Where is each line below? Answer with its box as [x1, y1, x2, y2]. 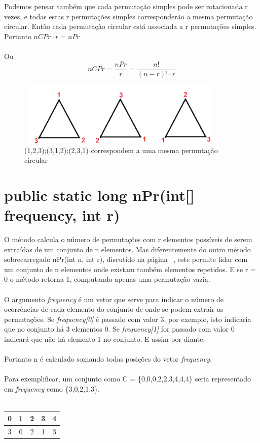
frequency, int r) [4, 204, 120, 225]
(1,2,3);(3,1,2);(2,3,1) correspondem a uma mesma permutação [24, 144, 218, 155]
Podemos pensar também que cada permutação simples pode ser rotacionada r [4, 1, 248, 11]
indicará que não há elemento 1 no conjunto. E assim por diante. [4, 334, 205, 344]
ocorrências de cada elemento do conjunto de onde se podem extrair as [4, 304, 224, 314]
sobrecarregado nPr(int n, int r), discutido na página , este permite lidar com [4, 254, 248, 264]
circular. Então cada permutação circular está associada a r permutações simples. [4, 21, 256, 32]
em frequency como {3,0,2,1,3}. [4, 383, 100, 394]
